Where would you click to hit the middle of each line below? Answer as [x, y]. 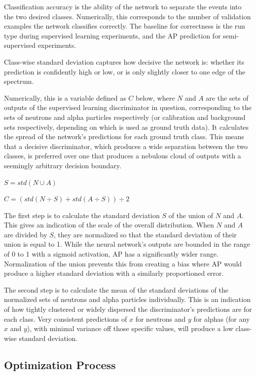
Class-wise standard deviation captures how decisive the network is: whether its [124, 61]
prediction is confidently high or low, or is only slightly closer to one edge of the [125, 71]
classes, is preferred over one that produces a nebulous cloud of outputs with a [123, 156]
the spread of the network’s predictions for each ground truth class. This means [124, 136]
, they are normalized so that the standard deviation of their [145, 234]
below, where [155, 97]
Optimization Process [60, 364]
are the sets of [227, 97]
